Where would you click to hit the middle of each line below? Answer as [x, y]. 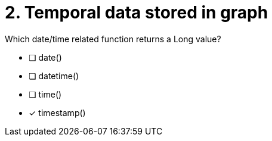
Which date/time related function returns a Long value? [113, 39]
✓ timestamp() [57, 112]
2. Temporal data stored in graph [137, 12]
